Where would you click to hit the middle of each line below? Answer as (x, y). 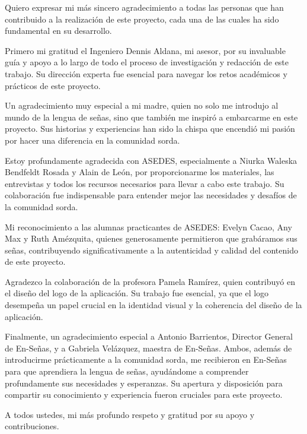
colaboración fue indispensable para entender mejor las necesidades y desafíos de (151, 195)
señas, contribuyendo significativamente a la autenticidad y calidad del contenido (151, 250)
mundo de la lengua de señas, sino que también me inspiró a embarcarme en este (151, 117)
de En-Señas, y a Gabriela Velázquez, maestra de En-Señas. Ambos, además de (148, 348)
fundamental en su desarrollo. (58, 31)
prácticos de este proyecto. (53, 85)
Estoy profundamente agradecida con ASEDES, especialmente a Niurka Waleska (151, 160)
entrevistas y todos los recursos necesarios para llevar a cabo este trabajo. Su (145, 183)
